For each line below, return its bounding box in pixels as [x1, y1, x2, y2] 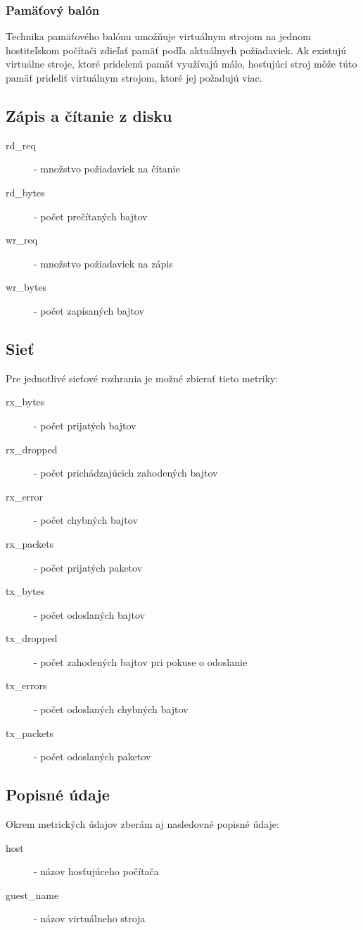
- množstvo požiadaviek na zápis [34, 256, 173, 270]
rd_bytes [6, 184, 45, 199]
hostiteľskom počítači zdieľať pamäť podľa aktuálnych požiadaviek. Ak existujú [6, 42, 347, 57]
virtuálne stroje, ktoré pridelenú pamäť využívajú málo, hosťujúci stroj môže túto [6, 56, 357, 71]
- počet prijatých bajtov [34, 417, 136, 432]
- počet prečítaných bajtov [34, 208, 148, 223]
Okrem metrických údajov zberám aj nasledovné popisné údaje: [6, 817, 279, 831]
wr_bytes [6, 279, 47, 294]
